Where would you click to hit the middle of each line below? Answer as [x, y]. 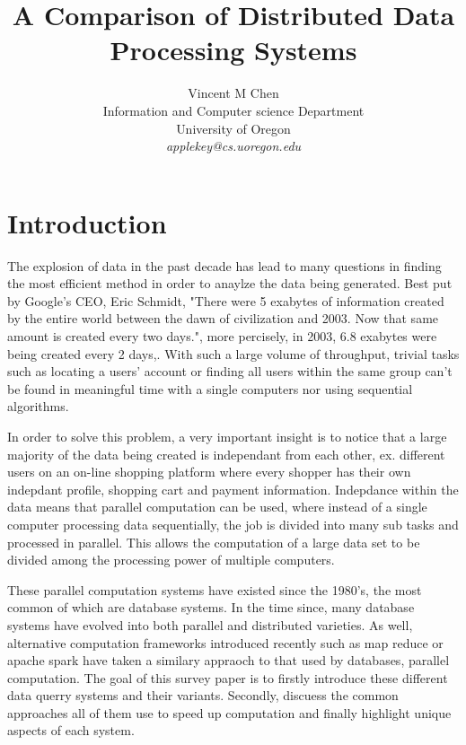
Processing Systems [233, 50]
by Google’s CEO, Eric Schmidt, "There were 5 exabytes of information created [226, 300]
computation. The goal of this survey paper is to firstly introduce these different [228, 677]
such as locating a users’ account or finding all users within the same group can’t [230, 371]
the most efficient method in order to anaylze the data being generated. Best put [230, 283]
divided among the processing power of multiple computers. [171, 560]
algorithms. [38, 406]
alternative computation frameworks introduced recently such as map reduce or [225, 642]
